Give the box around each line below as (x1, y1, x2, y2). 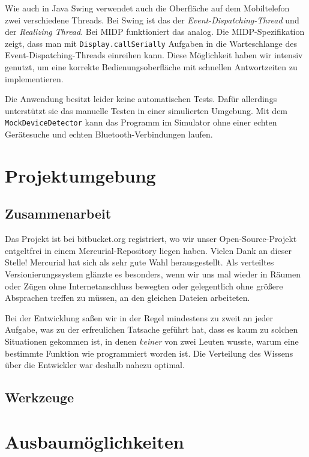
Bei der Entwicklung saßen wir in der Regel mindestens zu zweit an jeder (5, 311, 273, 324)
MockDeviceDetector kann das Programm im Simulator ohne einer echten (5, 116, 277, 129)
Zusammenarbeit (5, 204, 112, 223)
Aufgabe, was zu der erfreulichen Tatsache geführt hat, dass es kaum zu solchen (5, 323, 298, 336)
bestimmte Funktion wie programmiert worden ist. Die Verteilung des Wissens (5, 347, 293, 359)
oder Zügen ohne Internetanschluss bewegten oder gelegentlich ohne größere (5, 279, 283, 292)
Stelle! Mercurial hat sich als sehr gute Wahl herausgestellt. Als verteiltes (5, 256, 274, 268)
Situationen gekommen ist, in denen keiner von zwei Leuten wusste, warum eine (5, 334, 299, 347)
